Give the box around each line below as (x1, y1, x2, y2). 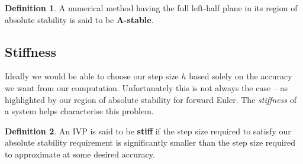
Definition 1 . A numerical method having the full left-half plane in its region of (5, 2, 298, 14)
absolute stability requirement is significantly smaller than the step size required (5, 136, 296, 149)
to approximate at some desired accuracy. (5, 147, 155, 160)
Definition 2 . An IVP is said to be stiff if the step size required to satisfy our (5, 124, 291, 137)
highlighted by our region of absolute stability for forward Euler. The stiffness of (5, 93, 297, 105)
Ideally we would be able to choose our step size (5, 70, 179, 82)
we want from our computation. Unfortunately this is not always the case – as (5, 81, 288, 94)
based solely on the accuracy (189, 70, 292, 82)
